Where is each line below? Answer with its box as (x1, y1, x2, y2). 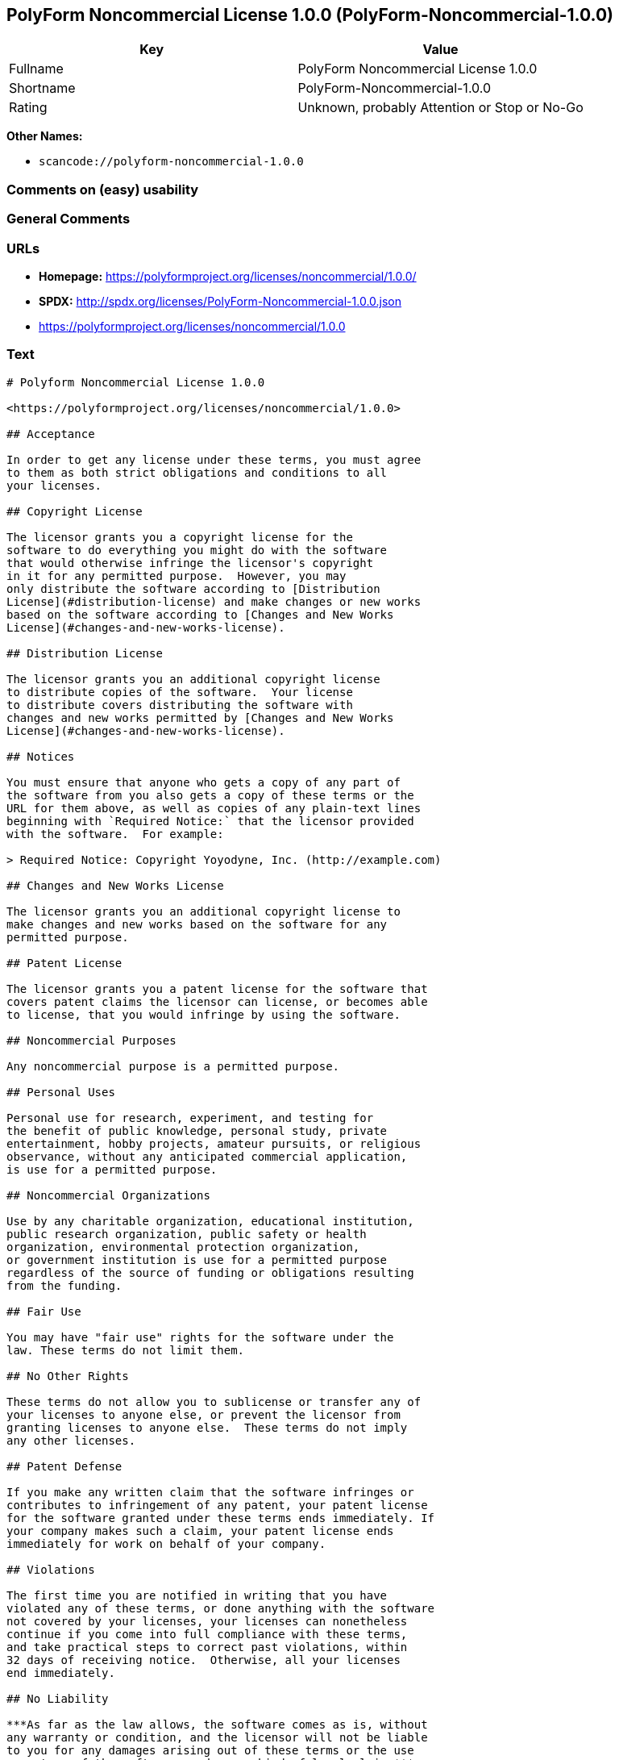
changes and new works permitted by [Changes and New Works (6, 711, 394, 724)
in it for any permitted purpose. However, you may (6, 569, 347, 582)
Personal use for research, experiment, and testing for (6, 1111, 374, 1124)
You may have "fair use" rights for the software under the (6, 1330, 394, 1344)
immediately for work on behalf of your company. (6, 1537, 326, 1550)
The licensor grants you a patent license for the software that (6, 982, 428, 995)
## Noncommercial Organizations (6, 1188, 210, 1202)
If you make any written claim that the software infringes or (6, 1485, 414, 1499)
